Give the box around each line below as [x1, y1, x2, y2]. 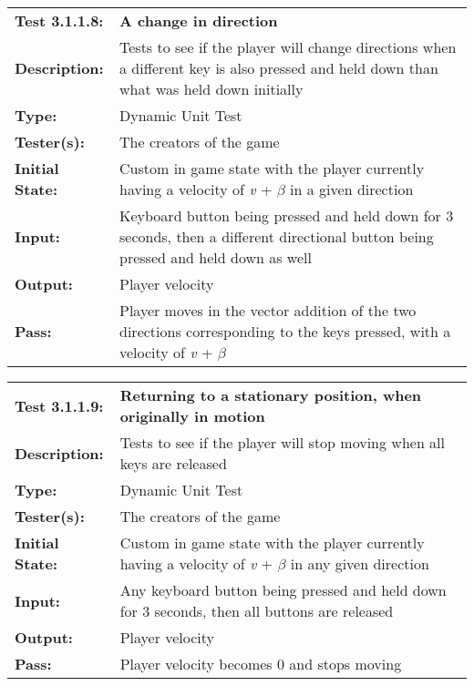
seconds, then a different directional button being [119, 226, 434, 247]
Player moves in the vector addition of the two [119, 300, 417, 321]
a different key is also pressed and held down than [119, 57, 438, 78]
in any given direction [290, 553, 429, 574]
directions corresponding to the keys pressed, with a [119, 321, 451, 342]
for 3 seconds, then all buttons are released [119, 600, 394, 621]
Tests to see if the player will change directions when [119, 36, 457, 57]
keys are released [119, 453, 227, 474]
